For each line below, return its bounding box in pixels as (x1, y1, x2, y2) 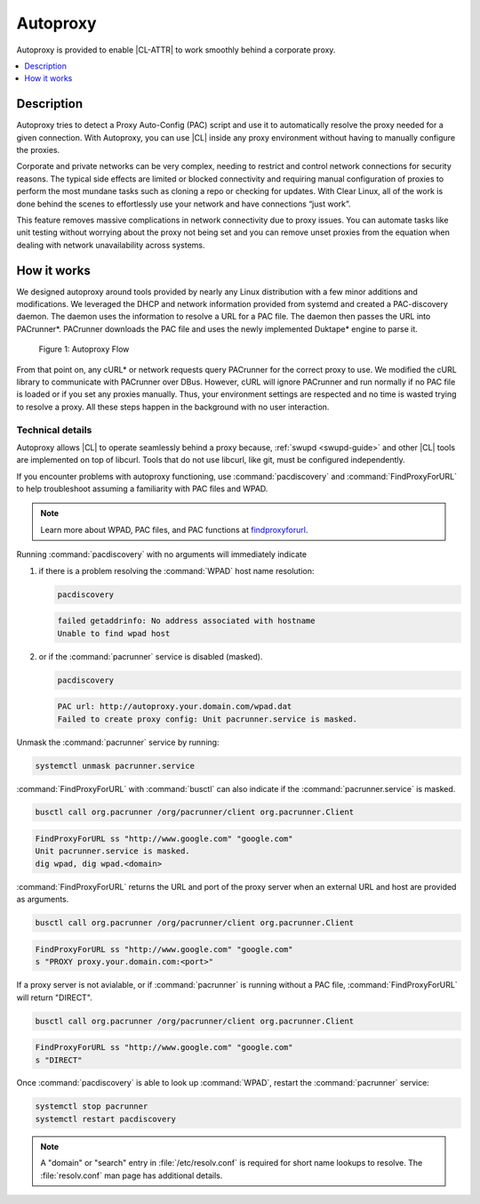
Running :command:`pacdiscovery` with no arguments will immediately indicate (16, 549, 307, 560)
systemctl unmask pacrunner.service (35, 761, 196, 771)
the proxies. (16, 145, 60, 156)
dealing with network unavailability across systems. (16, 239, 205, 250)
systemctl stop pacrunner (35, 1102, 148, 1111)
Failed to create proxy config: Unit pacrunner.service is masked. (57, 714, 358, 724)
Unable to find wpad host (57, 628, 171, 638)
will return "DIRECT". (16, 992, 92, 1003)
